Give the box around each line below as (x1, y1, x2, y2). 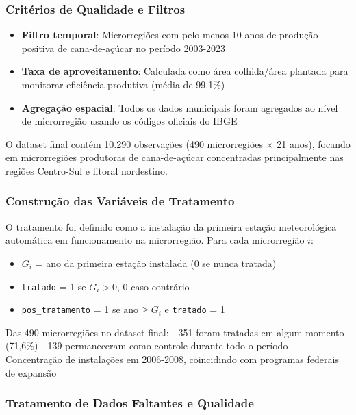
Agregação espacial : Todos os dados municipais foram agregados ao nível (21, 100, 338, 114)
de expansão (5, 365, 57, 379)
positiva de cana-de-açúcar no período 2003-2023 (21, 40, 226, 55)
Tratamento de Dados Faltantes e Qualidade (5, 394, 254, 412)
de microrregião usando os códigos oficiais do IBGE (21, 114, 238, 128)
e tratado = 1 (164, 302, 225, 316)
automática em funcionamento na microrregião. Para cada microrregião (5, 233, 305, 247)
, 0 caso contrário (117, 279, 190, 293)
